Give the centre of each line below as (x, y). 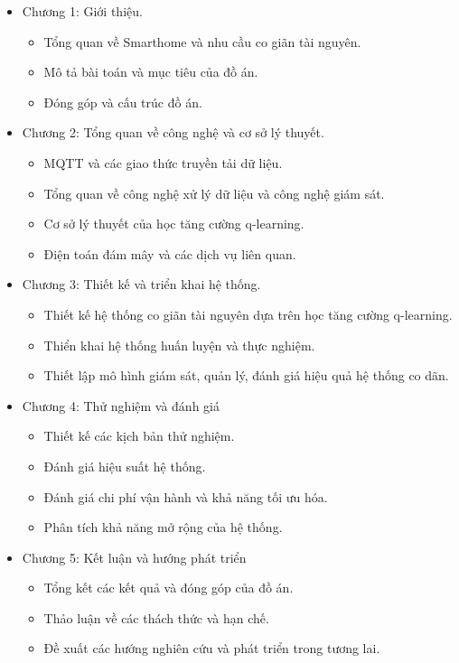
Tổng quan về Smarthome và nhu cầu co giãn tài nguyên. (202, 41)
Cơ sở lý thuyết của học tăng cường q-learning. (174, 224)
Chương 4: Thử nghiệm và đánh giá (121, 405)
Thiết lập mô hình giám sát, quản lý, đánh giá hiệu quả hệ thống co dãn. (246, 375)
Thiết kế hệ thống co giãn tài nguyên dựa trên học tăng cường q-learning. (248, 314)
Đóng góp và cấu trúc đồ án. (123, 102)
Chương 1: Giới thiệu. (82, 11)
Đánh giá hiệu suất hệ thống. (125, 466)
